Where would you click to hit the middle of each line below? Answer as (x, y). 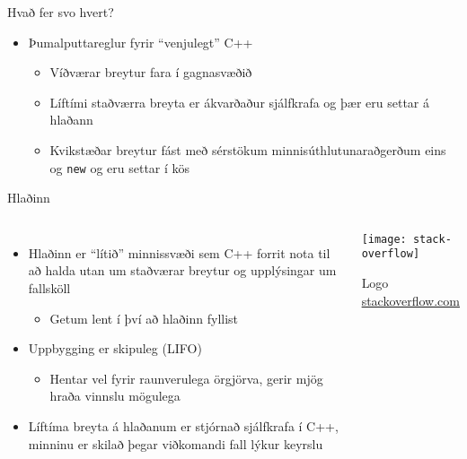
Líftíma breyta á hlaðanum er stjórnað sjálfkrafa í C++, (183, 425)
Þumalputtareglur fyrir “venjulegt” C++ (141, 42)
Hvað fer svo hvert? (61, 12)
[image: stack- (406, 239)
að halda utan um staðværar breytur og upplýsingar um (182, 270)
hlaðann (71, 120)
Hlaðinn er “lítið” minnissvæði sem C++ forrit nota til (179, 252)
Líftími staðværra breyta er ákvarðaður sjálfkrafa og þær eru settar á (239, 102)
